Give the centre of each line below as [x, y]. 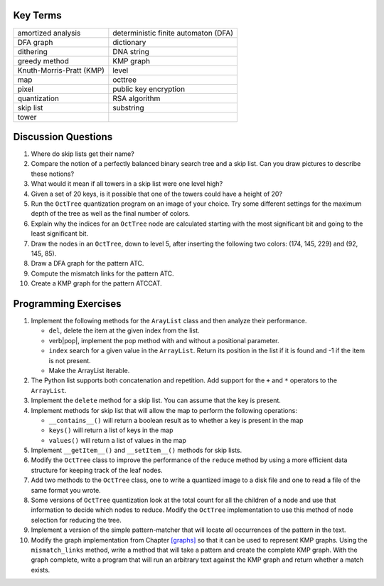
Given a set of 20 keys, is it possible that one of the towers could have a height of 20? [157, 194]
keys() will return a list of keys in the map [111, 430]
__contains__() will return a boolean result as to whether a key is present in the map [176, 420]
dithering [32, 51]
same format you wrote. [66, 490]
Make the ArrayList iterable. [89, 370]
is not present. [70, 360]
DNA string [131, 51]
